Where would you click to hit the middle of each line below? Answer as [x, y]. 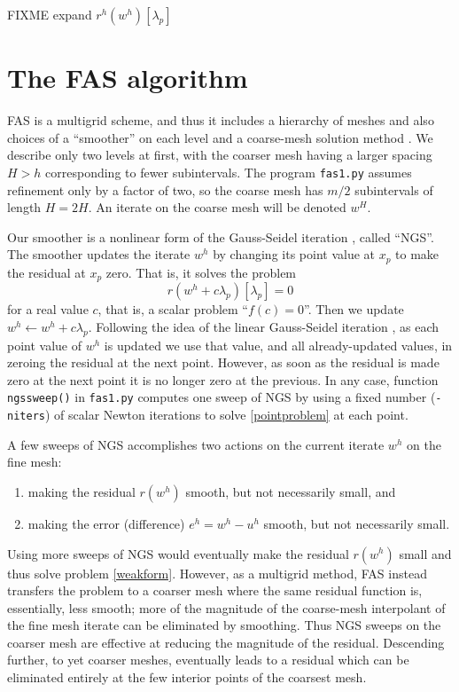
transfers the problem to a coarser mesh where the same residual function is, [215, 590]
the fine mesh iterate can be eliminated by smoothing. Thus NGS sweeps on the [224, 625]
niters [26, 417]
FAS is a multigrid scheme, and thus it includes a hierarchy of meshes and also [221, 120]
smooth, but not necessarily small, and [291, 491]
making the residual [82, 491]
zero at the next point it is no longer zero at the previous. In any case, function [223, 379]
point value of [45, 345]
